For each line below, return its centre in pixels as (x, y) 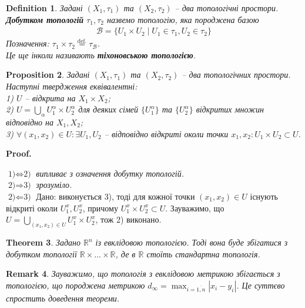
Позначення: (28, 43)
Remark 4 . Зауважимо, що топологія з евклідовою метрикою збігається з (143, 274)
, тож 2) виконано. (128, 219)
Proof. (19, 153)
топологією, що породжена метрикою (76, 285)
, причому (100, 208)
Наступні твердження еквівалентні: (72, 86)
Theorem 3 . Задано (43, 242)
